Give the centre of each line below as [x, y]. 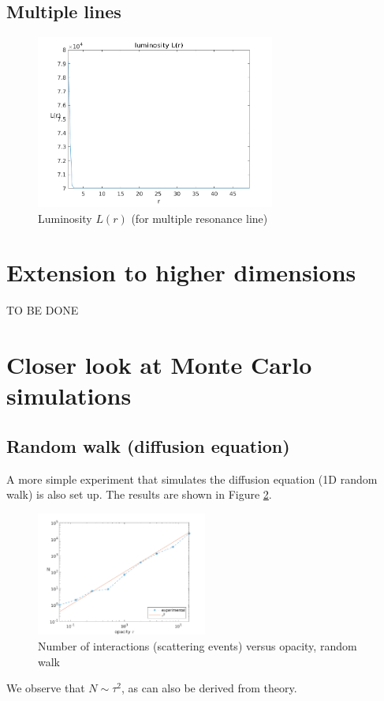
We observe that [46, 688]
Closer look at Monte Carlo [159, 365]
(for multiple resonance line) [199, 218]
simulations [69, 396]
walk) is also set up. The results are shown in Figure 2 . [139, 494]
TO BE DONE [43, 310]
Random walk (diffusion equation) [148, 445]
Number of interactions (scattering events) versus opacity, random [198, 645]
